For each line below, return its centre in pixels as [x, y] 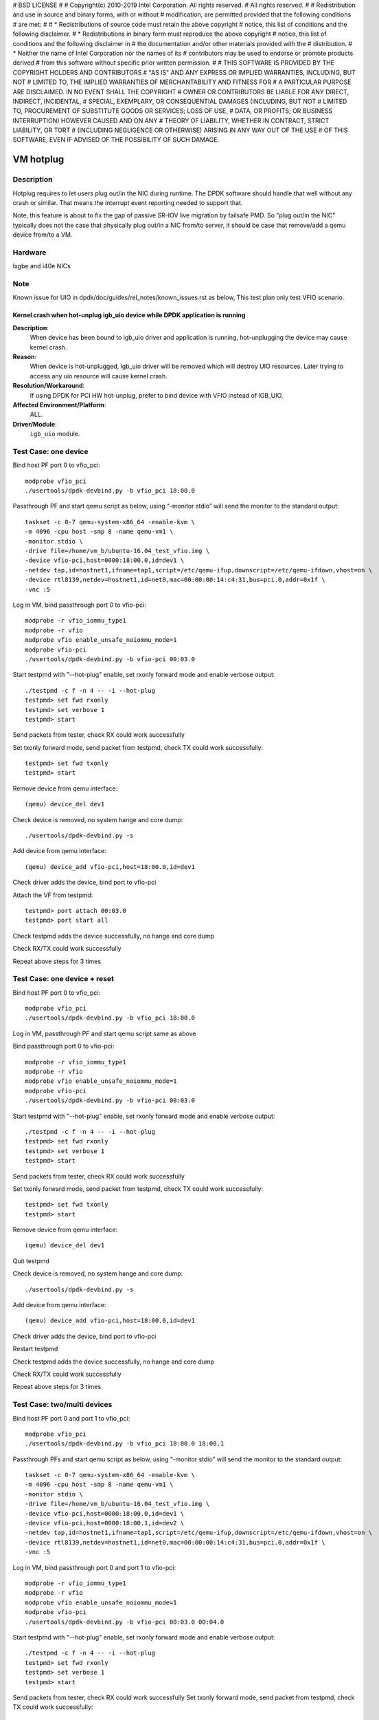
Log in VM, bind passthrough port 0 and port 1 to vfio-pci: [94, 1567]
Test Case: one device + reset [64, 979]
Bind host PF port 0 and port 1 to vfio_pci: [71, 1418]
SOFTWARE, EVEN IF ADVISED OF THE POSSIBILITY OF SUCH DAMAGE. [116, 140]
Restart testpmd [35, 1349]
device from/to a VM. [43, 235]
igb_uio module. [55, 434]
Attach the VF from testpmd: [53, 895]
